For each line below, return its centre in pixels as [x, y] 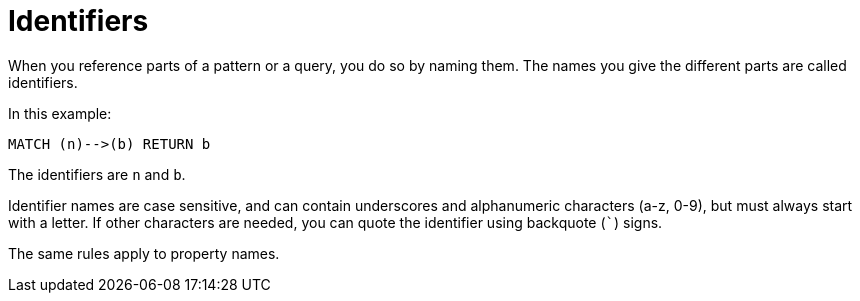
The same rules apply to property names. [144, 253]
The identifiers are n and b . [97, 174]
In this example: [60, 113]
